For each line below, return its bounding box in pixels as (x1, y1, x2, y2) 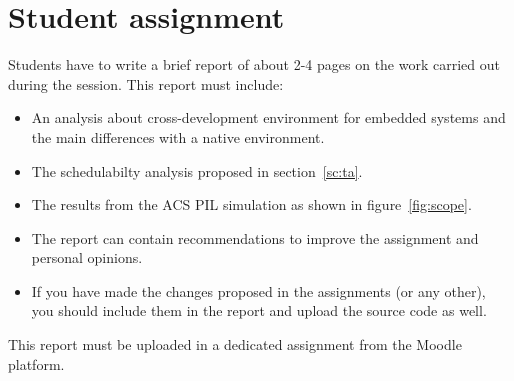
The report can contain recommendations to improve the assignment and (31, 227, 479, 248)
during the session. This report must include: (8, 73, 284, 94)
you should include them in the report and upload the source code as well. (31, 300, 487, 321)
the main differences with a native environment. (31, 126, 325, 147)
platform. (8, 353, 65, 374)
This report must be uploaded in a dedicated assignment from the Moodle (8, 334, 462, 355)
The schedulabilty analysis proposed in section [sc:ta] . (31, 160, 363, 181)
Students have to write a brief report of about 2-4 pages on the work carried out (8, 54, 500, 75)
